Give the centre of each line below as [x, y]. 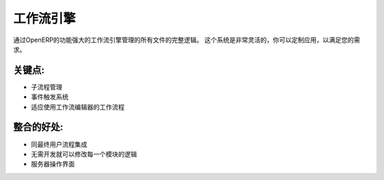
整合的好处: [38, 127]
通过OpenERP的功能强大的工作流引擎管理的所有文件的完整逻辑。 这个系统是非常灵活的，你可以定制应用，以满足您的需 [187, 40]
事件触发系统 [50, 97]
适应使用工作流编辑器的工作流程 [78, 107]
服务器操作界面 [53, 164]
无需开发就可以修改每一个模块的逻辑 [84, 154]
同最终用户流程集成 [59, 144]
